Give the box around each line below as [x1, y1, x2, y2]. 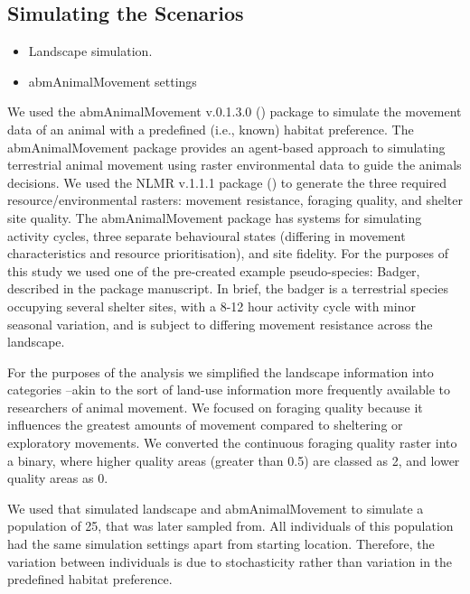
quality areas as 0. [7, 469, 108, 487]
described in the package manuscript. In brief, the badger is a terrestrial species [7, 279, 448, 298]
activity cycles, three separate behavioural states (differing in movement [7, 226, 406, 245]
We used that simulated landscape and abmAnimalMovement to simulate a [7, 498, 424, 517]
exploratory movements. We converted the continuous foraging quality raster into [7, 433, 457, 452]
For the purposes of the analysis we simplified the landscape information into [7, 362, 434, 381]
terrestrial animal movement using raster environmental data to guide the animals [7, 155, 462, 174]
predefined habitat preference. [7, 570, 173, 589]
